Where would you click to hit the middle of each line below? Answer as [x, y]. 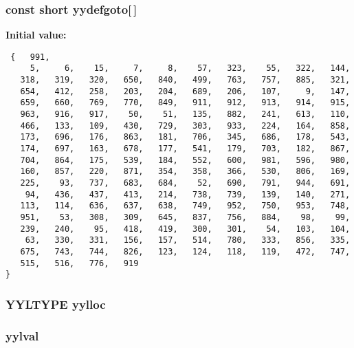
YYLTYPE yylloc [56, 304]
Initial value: [36, 35]
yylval [22, 335]
